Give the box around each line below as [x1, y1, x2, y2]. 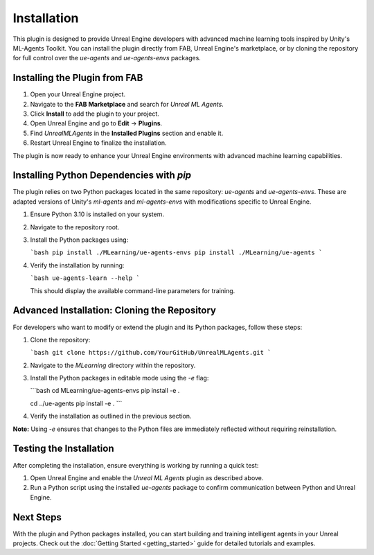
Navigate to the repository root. [30, 222, 120, 231]
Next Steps [12, 511, 62, 523]
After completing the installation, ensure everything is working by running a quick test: [12, 461, 259, 469]
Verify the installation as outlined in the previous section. [30, 412, 192, 421]
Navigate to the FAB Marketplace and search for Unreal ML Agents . [30, 100, 224, 108]
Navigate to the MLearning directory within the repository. [30, 361, 196, 369]
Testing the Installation [12, 443, 114, 455]
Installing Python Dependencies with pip [12, 170, 192, 182]
